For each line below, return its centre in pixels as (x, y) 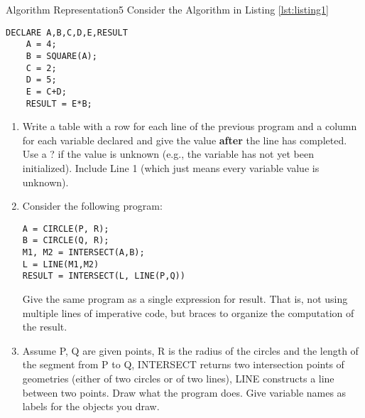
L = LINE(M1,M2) (61, 264)
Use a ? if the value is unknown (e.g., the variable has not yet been (168, 154)
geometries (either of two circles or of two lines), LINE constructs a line (178, 378)
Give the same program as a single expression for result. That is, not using (185, 299)
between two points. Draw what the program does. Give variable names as (184, 392)
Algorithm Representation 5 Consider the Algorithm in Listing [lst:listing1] (167, 9)
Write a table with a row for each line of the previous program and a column (190, 126)
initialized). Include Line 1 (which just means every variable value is (171, 167)
